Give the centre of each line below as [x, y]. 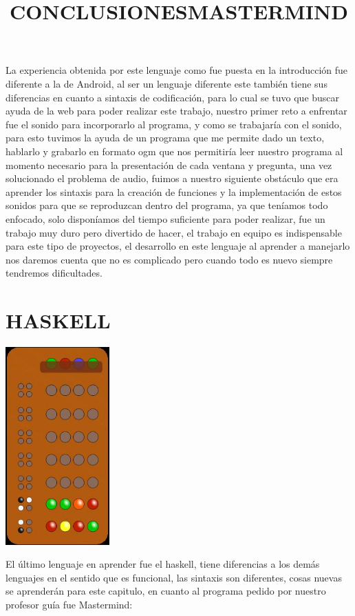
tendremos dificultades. [54, 273]
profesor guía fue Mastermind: [69, 604]
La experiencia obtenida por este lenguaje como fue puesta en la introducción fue [177, 70]
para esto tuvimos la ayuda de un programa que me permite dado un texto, [165, 138]
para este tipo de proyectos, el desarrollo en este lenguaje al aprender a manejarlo [178, 246]
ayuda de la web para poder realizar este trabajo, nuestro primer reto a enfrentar [176, 111]
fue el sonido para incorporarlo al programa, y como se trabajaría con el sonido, [174, 124]
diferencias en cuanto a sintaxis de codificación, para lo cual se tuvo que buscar [173, 97]
